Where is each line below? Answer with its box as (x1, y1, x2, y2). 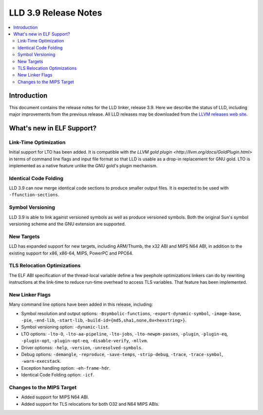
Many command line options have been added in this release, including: (9, 301, 153, 307)
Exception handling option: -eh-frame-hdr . (21, 365, 111, 371)
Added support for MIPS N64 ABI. (21, 394, 90, 400)
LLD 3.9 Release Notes (9, 7, 102, 18)
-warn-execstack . (21, 358, 61, 364)
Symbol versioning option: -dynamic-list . (21, 324, 110, 330)
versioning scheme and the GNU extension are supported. (9, 221, 126, 227)
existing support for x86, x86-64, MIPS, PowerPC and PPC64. (9, 250, 133, 256)
